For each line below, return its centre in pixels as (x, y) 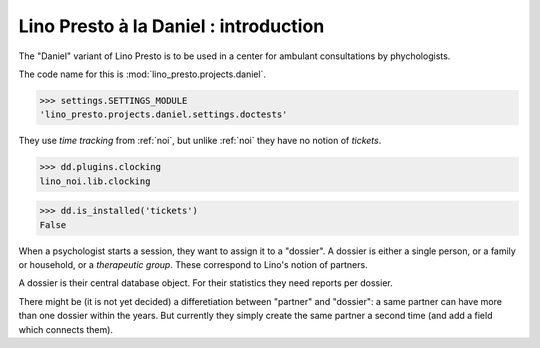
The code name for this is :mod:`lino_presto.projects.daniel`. (142, 74)
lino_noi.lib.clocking (95, 181)
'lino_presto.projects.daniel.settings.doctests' (163, 114)
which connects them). (66, 329)
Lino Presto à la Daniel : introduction (171, 26)
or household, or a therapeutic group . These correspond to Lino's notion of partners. (193, 265)
